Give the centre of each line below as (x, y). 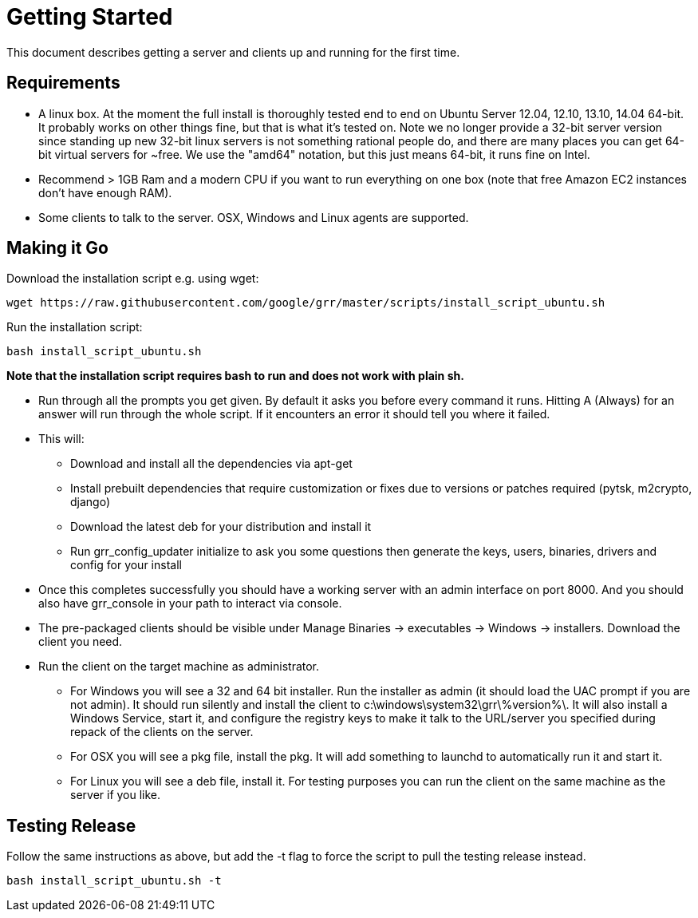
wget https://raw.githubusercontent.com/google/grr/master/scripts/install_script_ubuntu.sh (306, 303)
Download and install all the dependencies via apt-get (211, 464)
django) (91, 502)
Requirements (63, 83)
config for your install (126, 565)
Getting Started (90, 17)
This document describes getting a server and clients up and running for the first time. (233, 52)
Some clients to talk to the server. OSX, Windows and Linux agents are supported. (254, 217)
